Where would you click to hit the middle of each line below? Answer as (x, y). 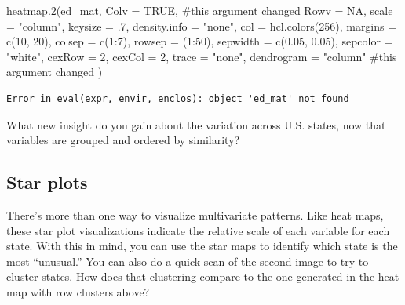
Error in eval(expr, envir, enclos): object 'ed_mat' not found (178, 98)
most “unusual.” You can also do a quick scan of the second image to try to (188, 261)
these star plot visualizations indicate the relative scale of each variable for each (198, 230)
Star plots (47, 182)
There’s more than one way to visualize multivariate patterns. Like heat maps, (195, 214)
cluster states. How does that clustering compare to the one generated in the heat (203, 276)
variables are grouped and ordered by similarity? (123, 140)
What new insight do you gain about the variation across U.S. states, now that (196, 124)
